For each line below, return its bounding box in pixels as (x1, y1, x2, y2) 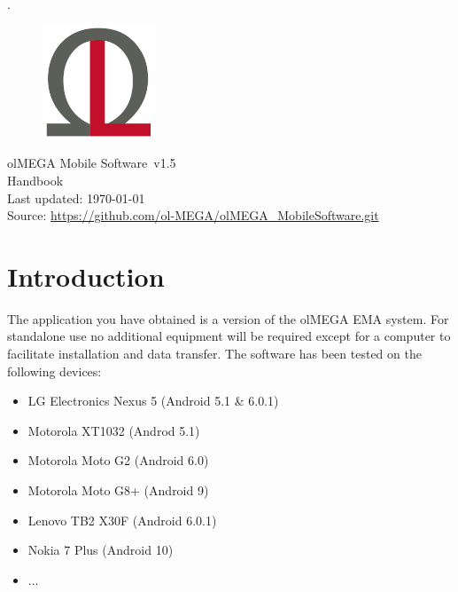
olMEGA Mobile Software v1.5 (7, 154, 176, 172)
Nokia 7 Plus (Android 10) (27, 541, 174, 559)
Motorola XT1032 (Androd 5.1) (27, 421, 200, 439)
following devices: (7, 361, 102, 380)
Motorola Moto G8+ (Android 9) (27, 481, 209, 500)
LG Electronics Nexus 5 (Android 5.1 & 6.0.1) (27, 391, 279, 410)
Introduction (7, 257, 165, 294)
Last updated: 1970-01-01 (7, 188, 145, 207)
